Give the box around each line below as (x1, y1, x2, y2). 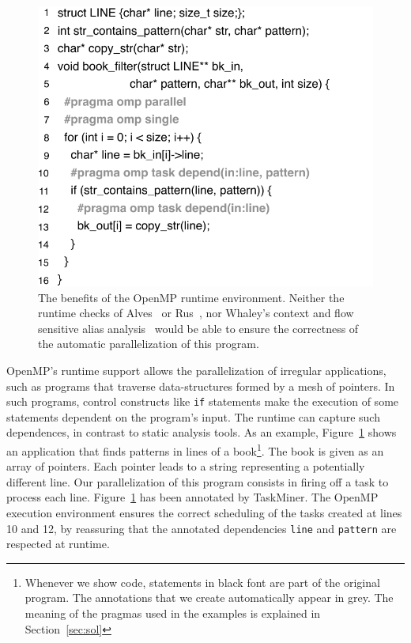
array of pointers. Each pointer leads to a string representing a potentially (6, 458, 365, 475)
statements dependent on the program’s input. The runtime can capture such (6, 408, 380, 425)
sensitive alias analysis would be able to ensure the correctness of (38, 320, 359, 336)
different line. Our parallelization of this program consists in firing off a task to (6, 473, 389, 490)
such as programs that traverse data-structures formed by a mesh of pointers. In (6, 377, 395, 394)
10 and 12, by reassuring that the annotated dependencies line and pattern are (6, 520, 397, 536)
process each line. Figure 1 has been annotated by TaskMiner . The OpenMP (6, 489, 379, 505)
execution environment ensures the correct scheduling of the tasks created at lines (6, 505, 402, 521)
